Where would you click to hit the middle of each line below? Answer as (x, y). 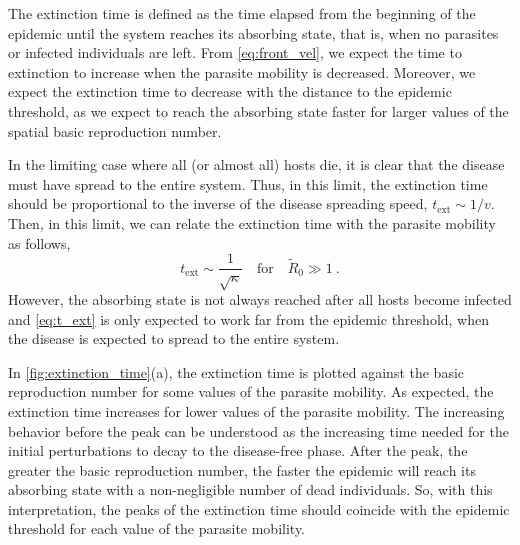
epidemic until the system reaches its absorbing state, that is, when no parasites (253, 32)
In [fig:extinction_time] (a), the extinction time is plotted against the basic (236, 371)
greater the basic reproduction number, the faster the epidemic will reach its (242, 469)
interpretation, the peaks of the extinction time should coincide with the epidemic (259, 508)
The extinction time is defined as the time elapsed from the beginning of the (242, 13)
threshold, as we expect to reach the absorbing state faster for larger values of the (258, 110)
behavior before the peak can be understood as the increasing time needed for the (258, 430)
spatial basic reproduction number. (115, 130)
